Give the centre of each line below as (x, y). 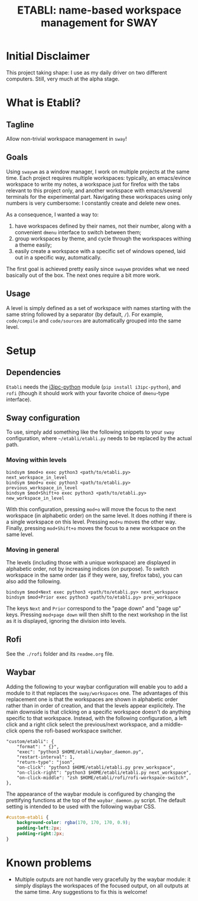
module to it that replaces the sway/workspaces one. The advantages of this (97, 693)
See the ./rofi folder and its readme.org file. (60, 654)
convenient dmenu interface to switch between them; (78, 232)
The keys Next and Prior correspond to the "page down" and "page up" (94, 608)
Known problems (49, 863)
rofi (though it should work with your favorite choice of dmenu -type (88, 393)
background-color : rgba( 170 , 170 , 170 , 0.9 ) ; (74, 823)
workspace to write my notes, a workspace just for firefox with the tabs (93, 184)
